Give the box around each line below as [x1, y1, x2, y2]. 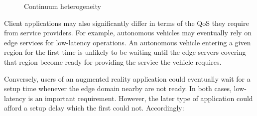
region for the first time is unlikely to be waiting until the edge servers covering [4, 47, 246, 57]
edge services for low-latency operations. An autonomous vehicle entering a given [4, 37, 251, 47]
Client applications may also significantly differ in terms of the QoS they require [4, 17, 249, 28]
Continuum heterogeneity [24, 1, 101, 11]
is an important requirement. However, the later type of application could [28, 93, 253, 103]
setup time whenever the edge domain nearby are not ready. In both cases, [4, 83, 232, 94]
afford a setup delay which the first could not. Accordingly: [4, 103, 184, 113]
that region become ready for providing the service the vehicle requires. [4, 56, 222, 67]
